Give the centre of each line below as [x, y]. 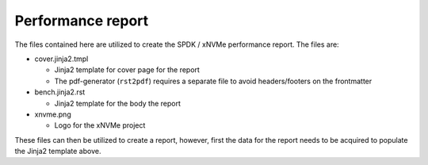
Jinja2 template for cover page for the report [127, 70]
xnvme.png [53, 114]
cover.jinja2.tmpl [61, 59]
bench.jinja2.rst [60, 92]
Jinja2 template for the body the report [118, 103]
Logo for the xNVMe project [100, 125]
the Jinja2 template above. [58, 152]
